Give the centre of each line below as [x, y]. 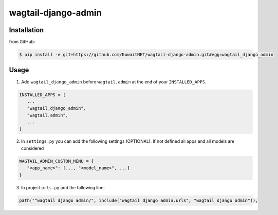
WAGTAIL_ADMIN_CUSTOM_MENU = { [57, 161]
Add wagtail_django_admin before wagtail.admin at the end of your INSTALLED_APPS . [114, 82]
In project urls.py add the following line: [63, 187]
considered [32, 148]
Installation [26, 30]
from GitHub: [22, 42]
